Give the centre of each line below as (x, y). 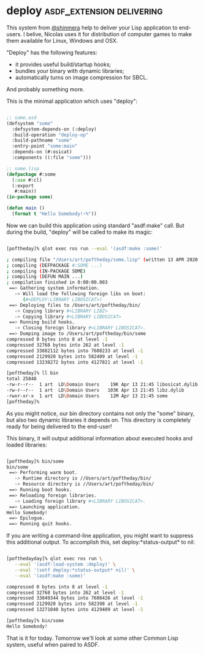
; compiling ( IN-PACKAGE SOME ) (46, 271)
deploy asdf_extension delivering (85, 11)
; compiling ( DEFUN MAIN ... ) (45, 277)
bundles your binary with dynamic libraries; (70, 70)
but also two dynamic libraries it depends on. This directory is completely (99, 419)
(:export (23, 186)
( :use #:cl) (27, 180)
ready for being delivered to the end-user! (59, 426)
